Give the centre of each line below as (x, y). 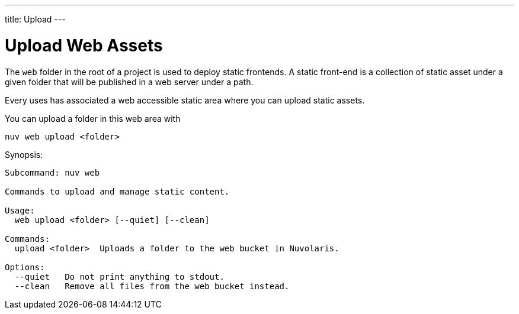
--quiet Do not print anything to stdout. (119, 276)
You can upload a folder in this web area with (93, 118)
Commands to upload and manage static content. (117, 191)
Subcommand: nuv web (52, 172)
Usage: (20, 210)
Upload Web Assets (84, 45)
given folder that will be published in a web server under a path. (129, 82)
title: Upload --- (35, 19)
